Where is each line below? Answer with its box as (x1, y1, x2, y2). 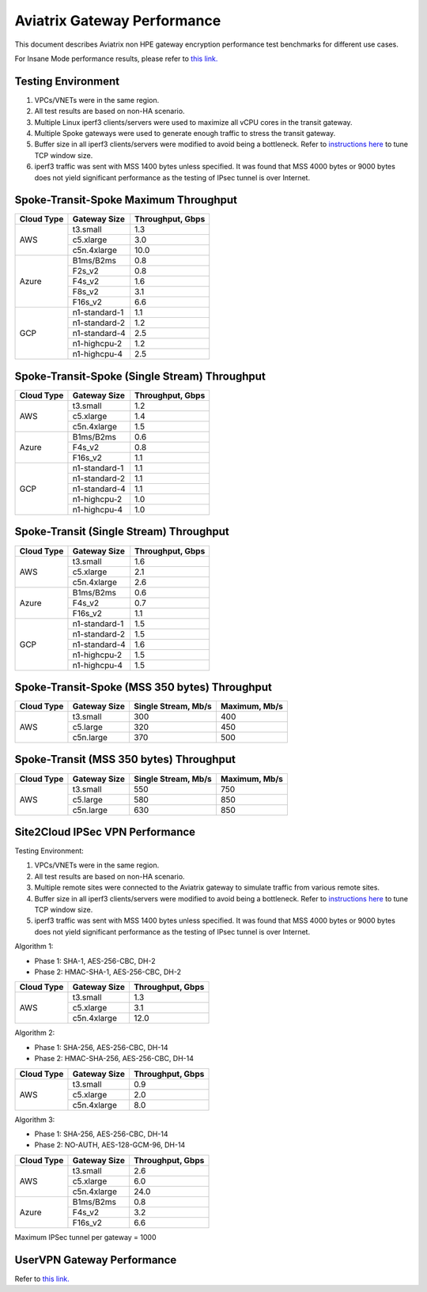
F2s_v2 (72, 266, 99, 277)
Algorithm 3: (14, 1115, 55, 1124)
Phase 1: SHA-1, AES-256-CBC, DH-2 (34, 956, 156, 965)
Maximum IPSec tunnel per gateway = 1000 (14, 1232, 157, 1241)
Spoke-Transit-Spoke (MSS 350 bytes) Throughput (14, 680, 272, 693)
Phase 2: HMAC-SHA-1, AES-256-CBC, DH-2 (34, 967, 182, 977)
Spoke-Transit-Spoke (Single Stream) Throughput (14, 369, 266, 383)
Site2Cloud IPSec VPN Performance (14, 825, 196, 838)
